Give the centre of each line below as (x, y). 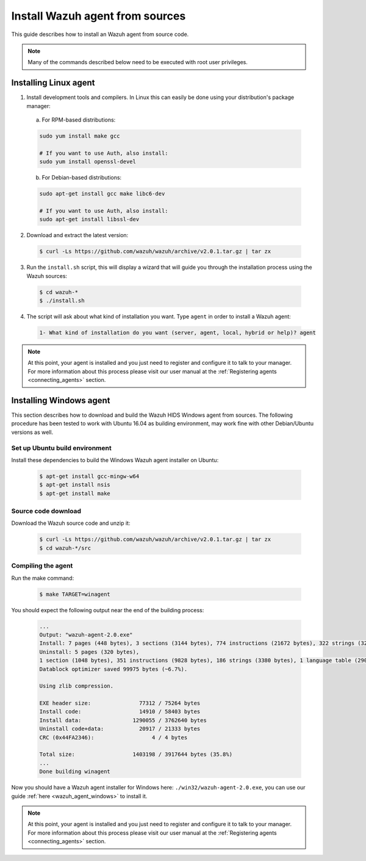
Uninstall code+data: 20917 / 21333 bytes (120, 729)
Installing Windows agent (61, 400)
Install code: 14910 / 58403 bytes (120, 712)
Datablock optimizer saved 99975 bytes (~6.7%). (113, 669)
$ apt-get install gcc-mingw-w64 (89, 476)
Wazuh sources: (47, 276)
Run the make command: (43, 578)
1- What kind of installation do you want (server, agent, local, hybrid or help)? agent (178, 333)
